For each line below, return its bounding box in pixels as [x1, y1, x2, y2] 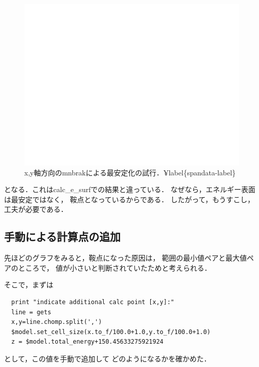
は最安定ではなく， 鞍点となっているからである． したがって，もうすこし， [4, 194, 255, 204]
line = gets [11, 308, 52, 316]
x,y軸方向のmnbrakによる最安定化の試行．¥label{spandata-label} [24, 167, 236, 177]
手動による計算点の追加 [4, 229, 121, 244]
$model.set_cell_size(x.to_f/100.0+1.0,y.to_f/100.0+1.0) [11, 328, 211, 336]
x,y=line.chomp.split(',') [11, 318, 102, 326]
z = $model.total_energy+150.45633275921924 [11, 338, 163, 346]
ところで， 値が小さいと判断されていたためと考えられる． [18, 262, 211, 273]
